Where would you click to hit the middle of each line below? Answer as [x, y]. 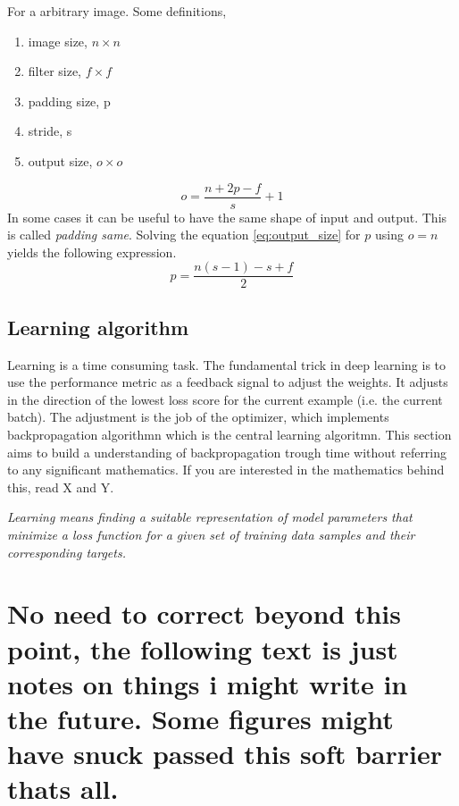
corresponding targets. [67, 552]
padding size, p [69, 101]
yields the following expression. [92, 252]
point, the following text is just [203, 648]
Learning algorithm [98, 327]
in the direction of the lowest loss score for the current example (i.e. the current [225, 399]
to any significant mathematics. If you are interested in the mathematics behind [226, 470]
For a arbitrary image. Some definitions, [117, 11]
